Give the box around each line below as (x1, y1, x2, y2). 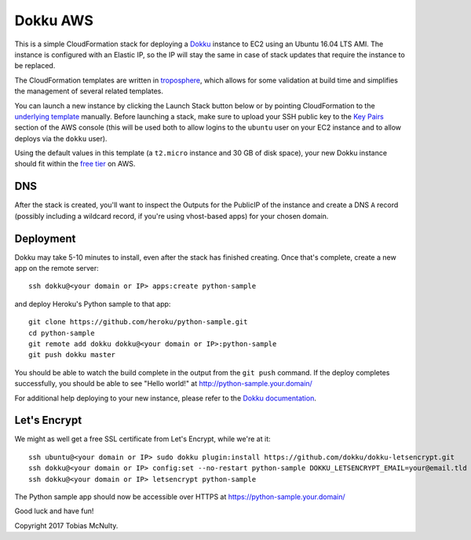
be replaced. (14, 61, 56, 71)
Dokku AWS (14, 12, 94, 29)
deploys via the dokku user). (14, 133, 108, 143)
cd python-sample (28, 328, 95, 337)
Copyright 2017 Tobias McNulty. (14, 520, 119, 530)
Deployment (14, 232, 76, 245)
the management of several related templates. (14, 86, 164, 96)
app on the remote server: (14, 264, 100, 273)
